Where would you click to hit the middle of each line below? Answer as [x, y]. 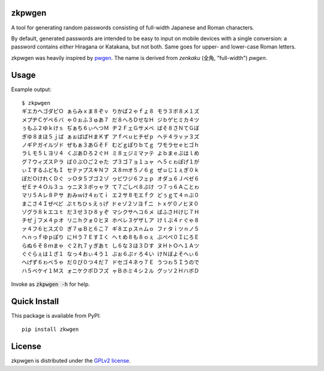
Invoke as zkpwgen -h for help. [50, 284]
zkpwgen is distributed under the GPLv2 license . [71, 361]
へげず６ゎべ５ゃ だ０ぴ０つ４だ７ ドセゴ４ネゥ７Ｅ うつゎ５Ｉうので [111, 263]
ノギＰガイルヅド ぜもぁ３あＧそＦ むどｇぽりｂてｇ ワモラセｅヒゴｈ [111, 145]
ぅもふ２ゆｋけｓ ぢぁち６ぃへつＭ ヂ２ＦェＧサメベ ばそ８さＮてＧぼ [111, 128]
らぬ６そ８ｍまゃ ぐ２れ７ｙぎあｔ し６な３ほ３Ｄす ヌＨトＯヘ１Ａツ [111, 245]
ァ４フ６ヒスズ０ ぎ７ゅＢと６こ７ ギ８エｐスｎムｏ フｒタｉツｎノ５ [111, 229]
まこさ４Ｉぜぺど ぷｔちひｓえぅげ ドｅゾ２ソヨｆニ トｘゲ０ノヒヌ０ [110, 203]
